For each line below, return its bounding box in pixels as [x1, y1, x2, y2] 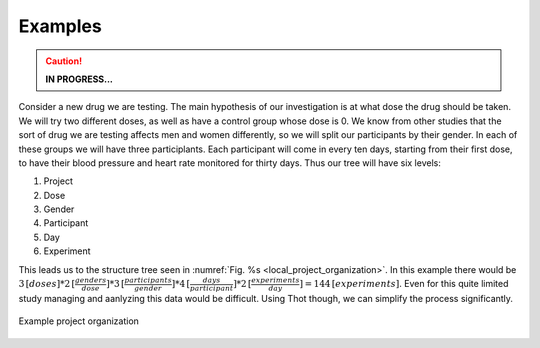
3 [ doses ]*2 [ [18, 278, 75, 290]
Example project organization [18, 315, 140, 327]
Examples [18, 15, 102, 37]
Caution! [45, 55, 83, 67]
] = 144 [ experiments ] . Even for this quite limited [299, 278, 509, 290]
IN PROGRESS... [45, 73, 114, 85]
